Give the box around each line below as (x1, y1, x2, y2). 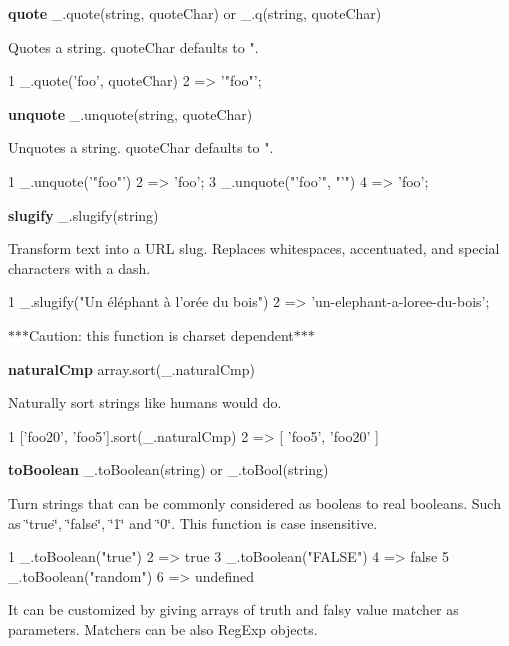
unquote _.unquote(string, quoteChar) (8, 103, 253, 124)
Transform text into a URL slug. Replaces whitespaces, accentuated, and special (8, 238, 500, 259)
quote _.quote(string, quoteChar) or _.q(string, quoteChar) (8, 3, 382, 23)
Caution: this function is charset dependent (29, 324, 294, 345)
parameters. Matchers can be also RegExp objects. (8, 618, 318, 639)
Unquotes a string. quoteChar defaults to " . (8, 137, 274, 158)
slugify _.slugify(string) (8, 204, 159, 225)
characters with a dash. (8, 257, 151, 278)
